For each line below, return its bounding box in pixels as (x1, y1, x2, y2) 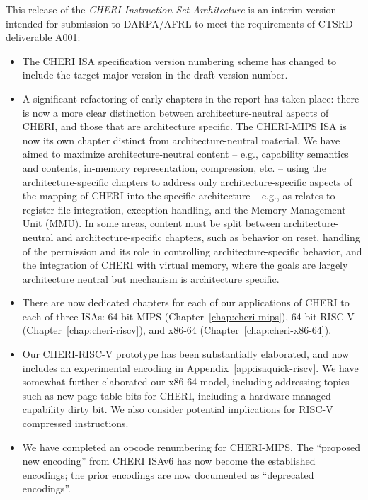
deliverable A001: (6, 30, 81, 45)
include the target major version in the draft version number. (22, 67, 288, 82)
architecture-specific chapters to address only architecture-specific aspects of (22, 174, 352, 189)
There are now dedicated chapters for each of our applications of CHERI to (22, 295, 350, 310)
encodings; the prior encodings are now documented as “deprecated (22, 467, 314, 482)
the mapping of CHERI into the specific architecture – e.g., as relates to (22, 188, 335, 203)
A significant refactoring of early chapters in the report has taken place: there (22, 91, 360, 105)
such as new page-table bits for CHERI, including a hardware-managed (22, 388, 331, 402)
